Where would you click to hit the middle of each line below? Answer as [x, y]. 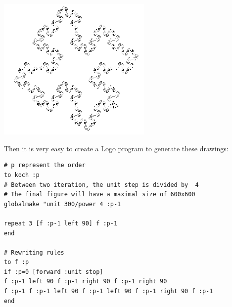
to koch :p [22, 175]
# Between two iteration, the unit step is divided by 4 [101, 185]
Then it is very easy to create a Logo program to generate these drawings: [116, 148]
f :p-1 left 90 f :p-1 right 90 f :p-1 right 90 [86, 282]
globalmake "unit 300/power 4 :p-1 [63, 204]
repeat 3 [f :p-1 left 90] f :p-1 [61, 223]
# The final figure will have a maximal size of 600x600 [100, 195]
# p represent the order [45, 165]
